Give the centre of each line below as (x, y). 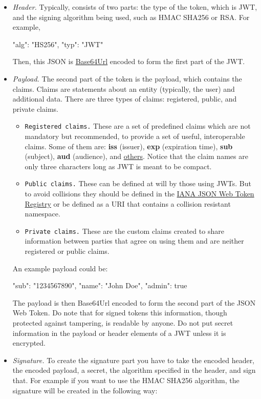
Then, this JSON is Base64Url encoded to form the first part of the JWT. (129, 61)
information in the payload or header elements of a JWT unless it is (119, 333)
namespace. (42, 214)
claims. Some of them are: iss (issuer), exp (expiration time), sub (129, 146)
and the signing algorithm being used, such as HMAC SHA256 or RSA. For (131, 17)
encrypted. (29, 343)
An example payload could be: (60, 268)
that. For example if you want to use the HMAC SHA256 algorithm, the (126, 380)
